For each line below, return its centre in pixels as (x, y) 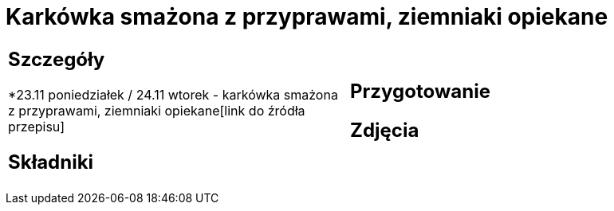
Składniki (51, 162)
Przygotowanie (420, 91)
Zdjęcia (385, 130)
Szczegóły (57, 59)
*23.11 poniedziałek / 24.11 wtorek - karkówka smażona (173, 94)
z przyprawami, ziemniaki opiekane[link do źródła (157, 110)
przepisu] (37, 126)
